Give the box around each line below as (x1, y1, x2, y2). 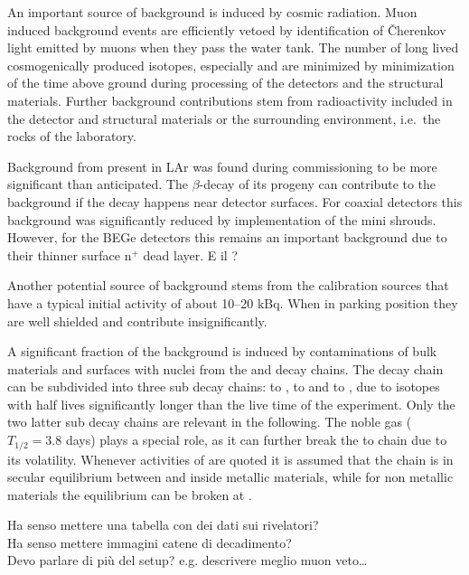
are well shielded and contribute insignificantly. (7, 311, 267, 330)
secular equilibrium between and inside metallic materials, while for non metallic (7, 467, 454, 486)
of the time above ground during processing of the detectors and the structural (7, 73, 444, 92)
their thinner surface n (7, 245, 132, 264)
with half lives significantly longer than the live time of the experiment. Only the (7, 394, 455, 413)
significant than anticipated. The (7, 174, 188, 193)
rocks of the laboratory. (7, 127, 136, 146)
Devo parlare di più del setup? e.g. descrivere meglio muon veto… (7, 551, 368, 570)
